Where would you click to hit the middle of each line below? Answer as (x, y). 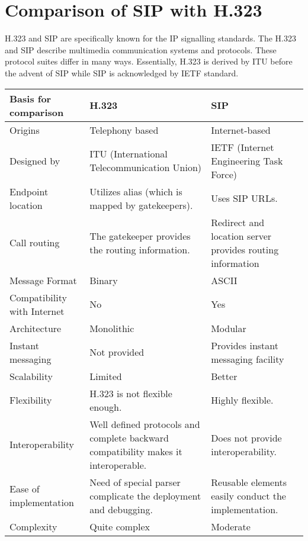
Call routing (35, 242)
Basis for (31, 98)
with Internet (37, 311)
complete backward (129, 437)
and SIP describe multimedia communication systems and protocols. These (141, 49)
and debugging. (121, 509)
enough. (106, 407)
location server (241, 236)
